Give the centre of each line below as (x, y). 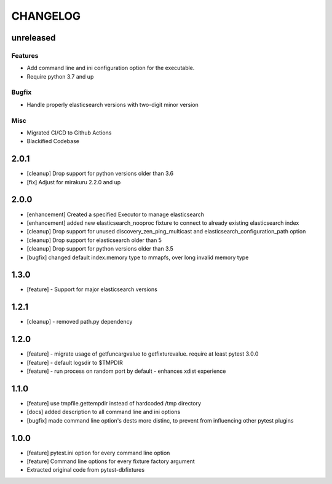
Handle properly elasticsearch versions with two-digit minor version (113, 104)
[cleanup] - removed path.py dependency (80, 322)
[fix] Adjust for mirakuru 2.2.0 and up (74, 182)
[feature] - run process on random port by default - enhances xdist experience (126, 371)
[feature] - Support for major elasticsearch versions (92, 289)
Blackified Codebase (53, 141)
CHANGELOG (46, 16)
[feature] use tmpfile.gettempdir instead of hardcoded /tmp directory (114, 403)
